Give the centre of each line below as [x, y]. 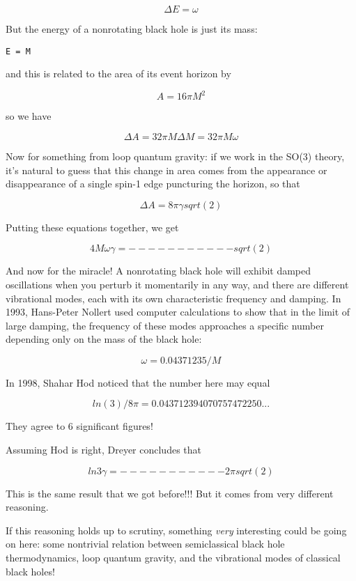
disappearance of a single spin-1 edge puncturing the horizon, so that [153, 184]
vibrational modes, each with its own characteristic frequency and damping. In [173, 298]
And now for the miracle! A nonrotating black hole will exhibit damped [158, 271]
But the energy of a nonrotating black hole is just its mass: [132, 29]
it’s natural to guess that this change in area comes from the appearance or [167, 170]
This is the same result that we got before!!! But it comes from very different [170, 493]
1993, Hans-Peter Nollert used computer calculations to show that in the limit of [178, 312]
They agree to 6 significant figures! [79, 426]
